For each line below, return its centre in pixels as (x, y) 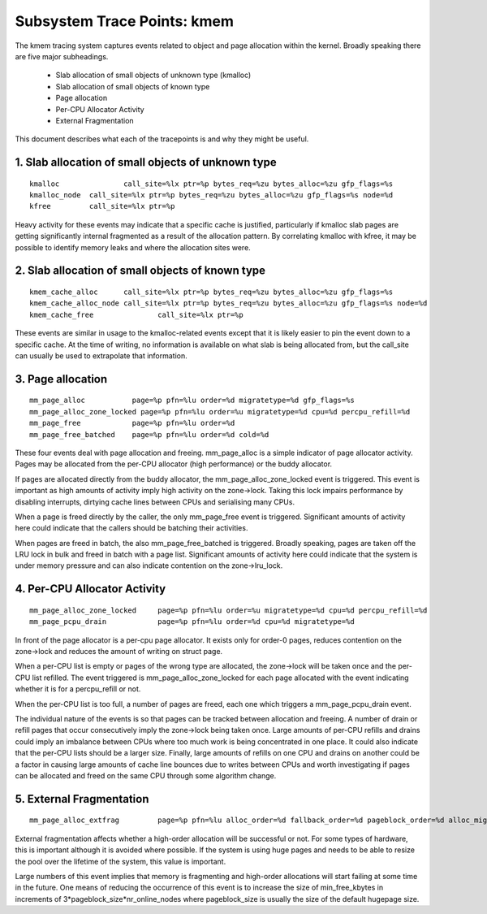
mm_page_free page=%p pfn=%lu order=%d (132, 423)
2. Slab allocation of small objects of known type (140, 271)
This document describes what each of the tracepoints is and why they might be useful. (162, 139)
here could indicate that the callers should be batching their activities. (131, 528)
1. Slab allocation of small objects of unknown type (146, 162)
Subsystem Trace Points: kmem (125, 21)
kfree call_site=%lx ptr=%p (102, 206)
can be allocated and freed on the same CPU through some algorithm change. (146, 775)
